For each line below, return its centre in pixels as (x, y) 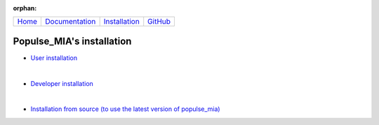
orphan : (25, 8)
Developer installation (62, 83)
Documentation (71, 22)
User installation (54, 58)
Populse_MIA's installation (72, 41)
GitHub (159, 22)
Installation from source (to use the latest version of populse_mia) (125, 109)
